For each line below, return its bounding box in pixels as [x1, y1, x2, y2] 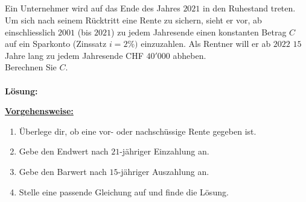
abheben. [173, 49, 206, 61]
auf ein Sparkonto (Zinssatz [5, 37, 107, 50]
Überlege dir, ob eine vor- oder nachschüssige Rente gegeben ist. [19, 124, 257, 137]
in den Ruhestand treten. [203, 2, 296, 14]
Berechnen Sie [5, 61, 57, 73]
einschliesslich [5, 25, 56, 38]
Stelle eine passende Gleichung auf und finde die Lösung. [19, 185, 229, 198]
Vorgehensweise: [5, 105, 74, 117]
